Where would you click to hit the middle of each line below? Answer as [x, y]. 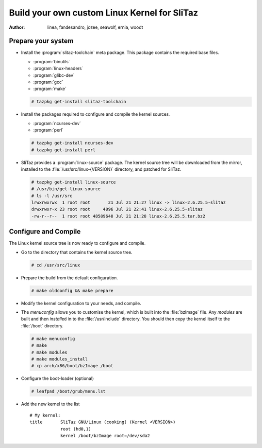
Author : [17, 27]
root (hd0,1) [76, 429]
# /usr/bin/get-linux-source [66, 189]
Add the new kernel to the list [50, 404]
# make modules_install [60, 359]
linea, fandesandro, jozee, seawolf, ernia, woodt [95, 27]
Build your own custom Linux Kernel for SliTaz [104, 13]
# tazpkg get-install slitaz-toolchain [79, 102]
